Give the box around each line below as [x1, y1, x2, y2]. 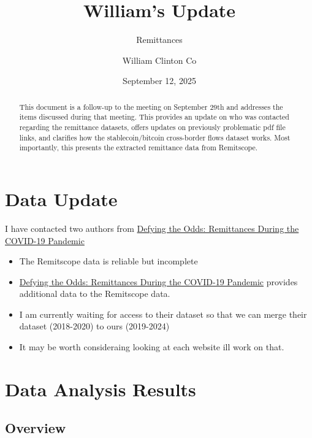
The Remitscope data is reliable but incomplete [19, 255, 198, 267]
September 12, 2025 [123, 74, 196, 87]
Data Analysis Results [5, 376, 196, 401]
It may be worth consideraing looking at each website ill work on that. [19, 340, 284, 353]
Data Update [5, 186, 118, 211]
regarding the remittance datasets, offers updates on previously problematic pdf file [19, 122, 286, 133]
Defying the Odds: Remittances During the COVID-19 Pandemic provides [19, 275, 298, 288]
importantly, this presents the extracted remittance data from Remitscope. [19, 142, 258, 153]
